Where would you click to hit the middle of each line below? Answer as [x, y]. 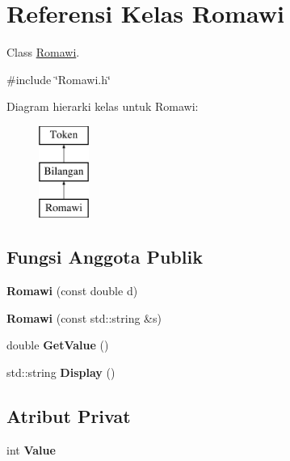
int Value [31, 449]
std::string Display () [61, 372]
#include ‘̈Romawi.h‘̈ [59, 79]
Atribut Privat [69, 415]
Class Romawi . [43, 52]
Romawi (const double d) [72, 291]
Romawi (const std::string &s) [84, 317]
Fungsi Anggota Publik [105, 257]
